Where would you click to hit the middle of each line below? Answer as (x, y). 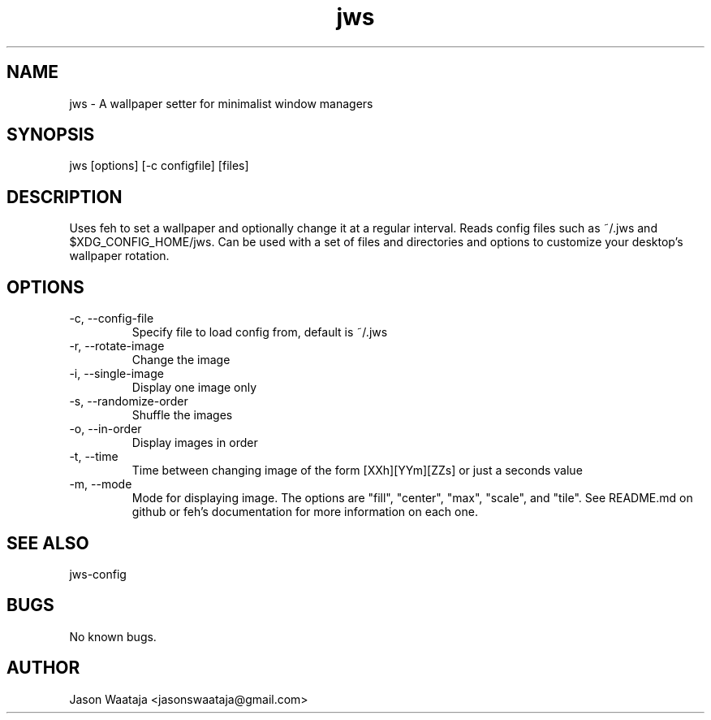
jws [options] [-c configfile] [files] (159, 166)
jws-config (98, 574)
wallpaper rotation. (119, 256)
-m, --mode (101, 484)
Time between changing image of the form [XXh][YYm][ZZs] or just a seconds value (357, 471)
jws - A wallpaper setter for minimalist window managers (221, 103)
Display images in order (195, 443)
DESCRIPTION (65, 197)
